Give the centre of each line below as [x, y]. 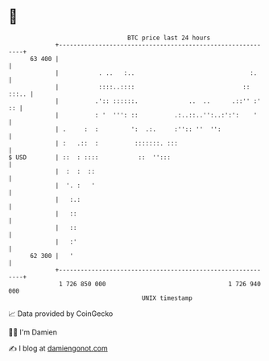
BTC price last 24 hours [169, 38]
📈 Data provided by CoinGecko [61, 314]
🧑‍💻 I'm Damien [33, 332]
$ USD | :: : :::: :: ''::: [90, 157]
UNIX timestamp [167, 298]
